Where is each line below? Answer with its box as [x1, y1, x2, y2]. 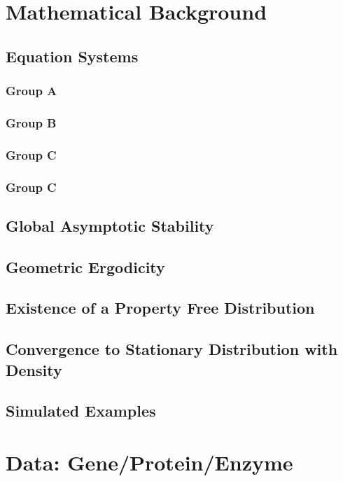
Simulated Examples [6, 400, 156, 421]
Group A [6, 82, 57, 99]
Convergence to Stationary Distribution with [6, 338, 338, 360]
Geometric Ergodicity [6, 256, 165, 277]
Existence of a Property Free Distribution [6, 297, 315, 319]
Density [6, 358, 62, 380]
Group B [6, 113, 57, 131]
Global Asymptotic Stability [6, 214, 214, 236]
